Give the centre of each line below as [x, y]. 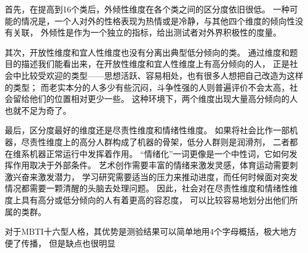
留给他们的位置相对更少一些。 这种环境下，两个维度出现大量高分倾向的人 [155, 99]
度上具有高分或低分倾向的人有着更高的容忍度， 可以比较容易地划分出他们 [147, 199]
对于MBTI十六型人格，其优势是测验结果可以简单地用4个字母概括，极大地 [147, 231]
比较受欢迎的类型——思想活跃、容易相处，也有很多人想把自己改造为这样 [162, 75]
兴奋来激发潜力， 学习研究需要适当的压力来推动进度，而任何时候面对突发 [155, 176]
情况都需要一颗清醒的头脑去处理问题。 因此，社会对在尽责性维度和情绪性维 [151, 188]
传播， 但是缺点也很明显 [68, 243]
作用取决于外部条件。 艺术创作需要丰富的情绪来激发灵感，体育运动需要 [151, 165]
